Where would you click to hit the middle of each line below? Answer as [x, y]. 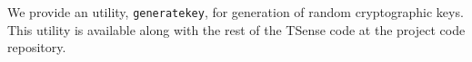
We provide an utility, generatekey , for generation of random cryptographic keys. [236, 12]
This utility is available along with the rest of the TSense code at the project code [236, 29]
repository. [37, 47]
